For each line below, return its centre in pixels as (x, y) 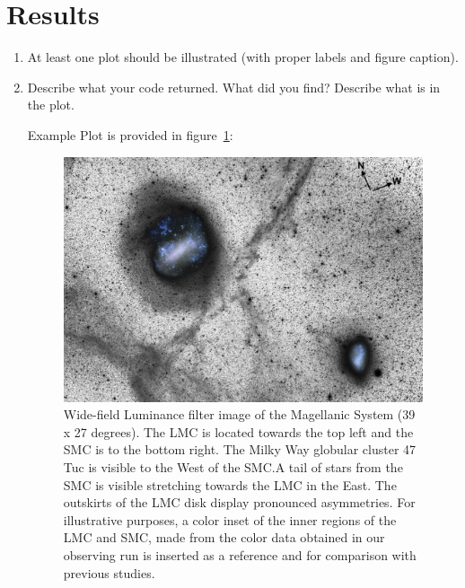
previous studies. (109, 572)
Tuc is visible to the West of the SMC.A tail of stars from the (233, 467)
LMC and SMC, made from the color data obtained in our (224, 537)
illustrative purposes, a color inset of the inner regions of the (230, 519)
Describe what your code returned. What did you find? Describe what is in (234, 87)
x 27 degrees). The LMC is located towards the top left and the (238, 431)
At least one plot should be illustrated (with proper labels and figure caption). (243, 57)
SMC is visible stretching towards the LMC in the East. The (230, 484)
